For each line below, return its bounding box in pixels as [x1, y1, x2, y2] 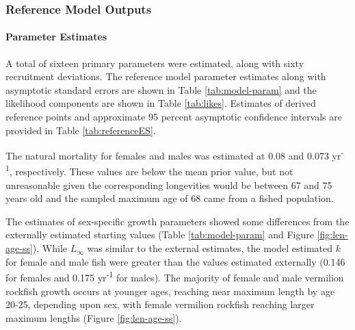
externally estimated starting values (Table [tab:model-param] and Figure [5, 227, 314, 242]
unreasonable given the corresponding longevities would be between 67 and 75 [5, 177, 332, 192]
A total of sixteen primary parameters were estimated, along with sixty [5, 55, 304, 70]
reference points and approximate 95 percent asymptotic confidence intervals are [5, 110, 342, 124]
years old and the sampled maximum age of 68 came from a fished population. [5, 191, 334, 205]
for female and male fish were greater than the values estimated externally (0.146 [5, 254, 345, 268]
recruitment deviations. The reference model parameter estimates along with [5, 69, 326, 84]
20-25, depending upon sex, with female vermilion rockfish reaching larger [5, 297, 315, 312]
